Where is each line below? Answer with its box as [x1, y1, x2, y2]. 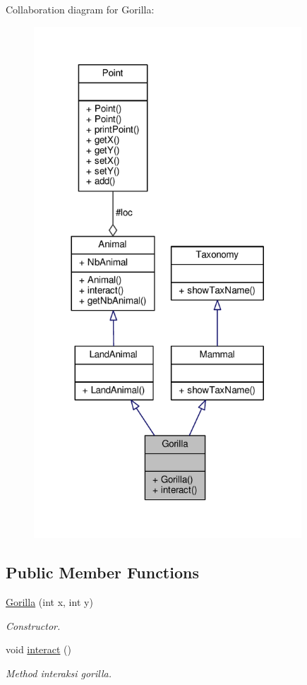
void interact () [6, 642, 72, 657]
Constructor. [6, 618, 61, 633]
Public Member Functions [6, 561, 199, 583]
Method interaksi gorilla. [6, 665, 112, 680]
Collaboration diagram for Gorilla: [6, 2, 155, 16]
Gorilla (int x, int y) [6, 595, 93, 609]
